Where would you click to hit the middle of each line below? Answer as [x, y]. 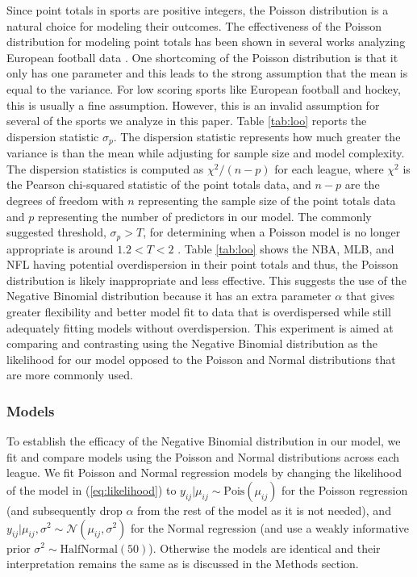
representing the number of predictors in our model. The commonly [204, 216]
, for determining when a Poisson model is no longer [272, 232]
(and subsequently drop [65, 510]
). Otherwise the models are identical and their [265, 548]
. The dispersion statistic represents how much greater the [257, 136]
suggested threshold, [56, 232]
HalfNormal [89, 549]
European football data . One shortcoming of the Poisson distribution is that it [202, 57]
